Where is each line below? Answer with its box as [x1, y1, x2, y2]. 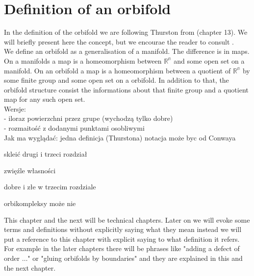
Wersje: [4, 103, 26, 114]
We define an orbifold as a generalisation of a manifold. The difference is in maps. [4, 46, 250, 56]
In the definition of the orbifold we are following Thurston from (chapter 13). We [4, 27, 248, 37]
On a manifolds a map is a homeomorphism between [4, 55, 162, 66]
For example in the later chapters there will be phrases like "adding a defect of [4, 243, 240, 253]
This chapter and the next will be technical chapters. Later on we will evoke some [4, 214, 250, 225]
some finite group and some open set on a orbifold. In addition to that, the [4, 75, 229, 85]
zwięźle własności [4, 165, 56, 175]
